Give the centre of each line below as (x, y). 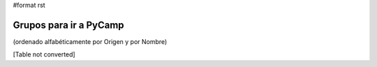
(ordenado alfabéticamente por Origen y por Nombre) (90, 41)
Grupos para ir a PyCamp (69, 25)
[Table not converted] (44, 54)
